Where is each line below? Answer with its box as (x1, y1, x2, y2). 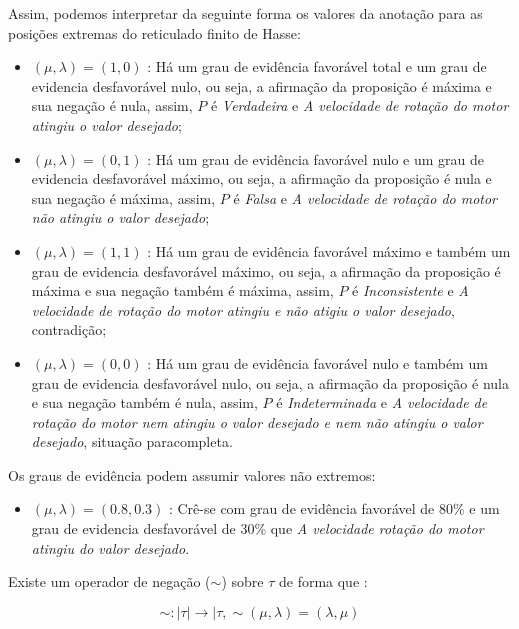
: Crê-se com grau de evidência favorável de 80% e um (168, 498, 500, 519)
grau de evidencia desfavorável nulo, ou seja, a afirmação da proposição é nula (31, 372, 509, 393)
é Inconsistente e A (352, 280, 469, 301)
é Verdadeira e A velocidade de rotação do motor (210, 95, 509, 116)
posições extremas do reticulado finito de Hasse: (8, 22, 301, 43)
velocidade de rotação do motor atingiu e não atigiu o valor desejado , (31, 299, 455, 320)
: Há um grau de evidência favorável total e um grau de (147, 56, 487, 77)
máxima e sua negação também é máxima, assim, (31, 280, 334, 301)
